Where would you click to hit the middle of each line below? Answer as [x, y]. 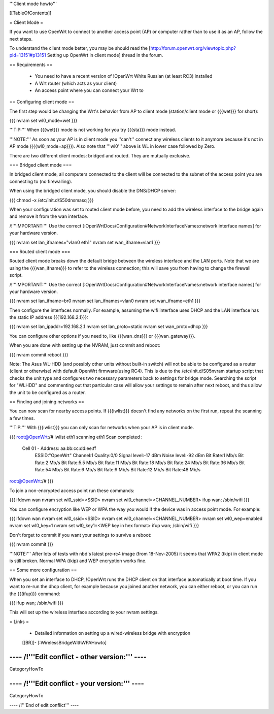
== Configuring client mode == [42, 102]
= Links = [19, 622]
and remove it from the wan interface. [49, 216]
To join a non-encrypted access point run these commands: [72, 491]
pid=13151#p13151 [28, 55]
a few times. [22, 418]
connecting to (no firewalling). [41, 181]
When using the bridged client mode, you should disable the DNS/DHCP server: [93, 191]
